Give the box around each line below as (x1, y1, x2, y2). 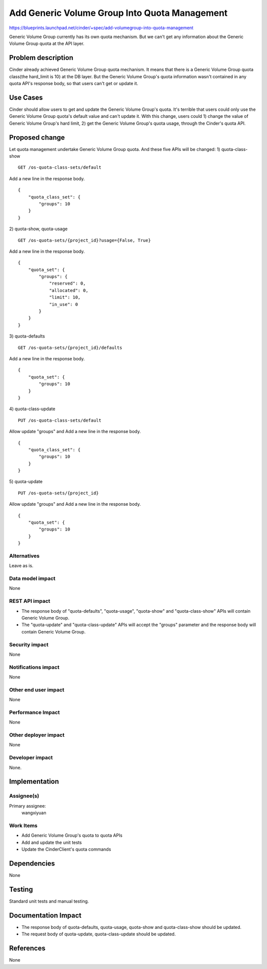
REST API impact (9, 598, 50, 605)
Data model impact (9, 575, 56, 582)
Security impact (9, 641, 49, 648)
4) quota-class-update (9, 406, 55, 412)
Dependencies (9, 859, 55, 868)
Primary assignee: (9, 803, 46, 809)
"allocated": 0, (49, 288, 89, 293)
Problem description (9, 53, 74, 62)
